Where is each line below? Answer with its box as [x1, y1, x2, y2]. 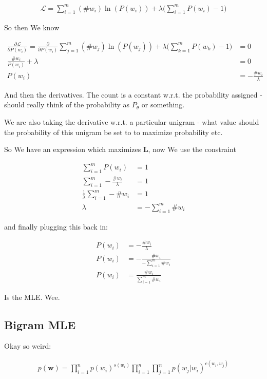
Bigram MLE [4, 316, 76, 332]
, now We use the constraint [148, 144, 236, 155]
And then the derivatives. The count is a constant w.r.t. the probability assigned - [4, 89, 262, 100]
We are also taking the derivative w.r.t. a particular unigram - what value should [4, 117, 259, 127]
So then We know [4, 22, 60, 33]
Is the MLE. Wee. [4, 291, 60, 302]
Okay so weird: [4, 340, 51, 351]
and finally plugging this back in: [4, 221, 108, 232]
